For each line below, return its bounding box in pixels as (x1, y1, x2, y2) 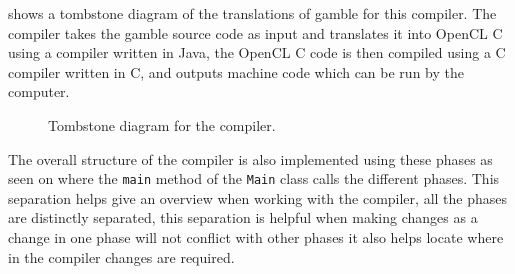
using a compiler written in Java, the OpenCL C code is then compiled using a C (8, 42, 506, 63)
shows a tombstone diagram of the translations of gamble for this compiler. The (8, 3, 497, 23)
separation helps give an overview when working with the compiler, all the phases (8, 187, 507, 208)
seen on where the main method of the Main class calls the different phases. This (8, 168, 500, 189)
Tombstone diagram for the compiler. (48, 114, 276, 135)
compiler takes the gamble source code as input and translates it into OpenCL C (8, 22, 503, 43)
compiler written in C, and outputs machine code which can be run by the (8, 61, 464, 82)
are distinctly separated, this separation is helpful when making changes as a (8, 207, 478, 228)
